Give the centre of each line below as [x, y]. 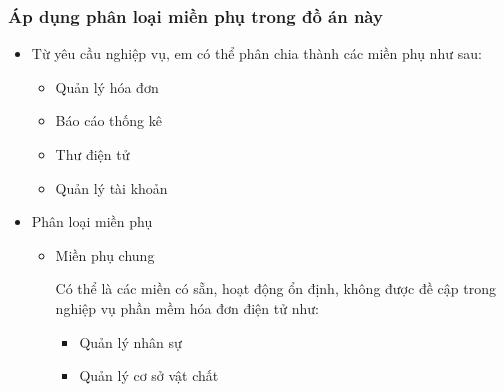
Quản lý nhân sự [130, 341]
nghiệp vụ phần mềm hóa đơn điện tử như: [187, 307]
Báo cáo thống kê [108, 120]
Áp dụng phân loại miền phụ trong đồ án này [195, 15]
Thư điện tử [92, 154]
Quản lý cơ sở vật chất [149, 375]
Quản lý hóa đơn [107, 86]
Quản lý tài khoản [111, 187]
